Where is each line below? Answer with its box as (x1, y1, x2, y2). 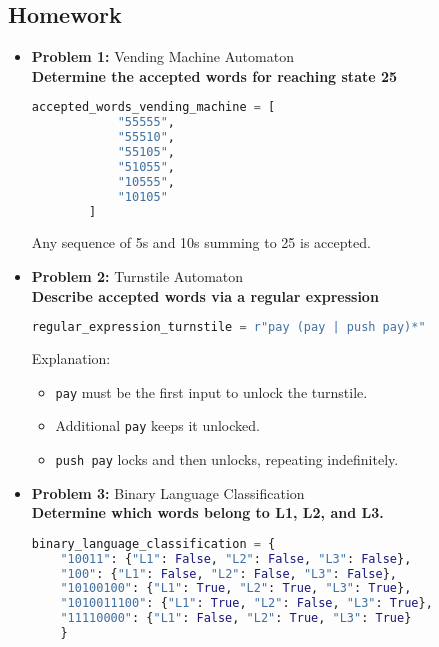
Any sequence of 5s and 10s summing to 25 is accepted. (31, 232, 371, 253)
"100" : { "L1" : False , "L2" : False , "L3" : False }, (60, 566, 397, 581)
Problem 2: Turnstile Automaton (31, 265, 244, 286)
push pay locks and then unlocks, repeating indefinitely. (55, 448, 399, 469)
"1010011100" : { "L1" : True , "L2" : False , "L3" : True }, (60, 596, 433, 611)
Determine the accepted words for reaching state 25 (31, 65, 398, 86)
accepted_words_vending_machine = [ (31, 100, 276, 115)
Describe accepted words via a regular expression (31, 285, 379, 306)
